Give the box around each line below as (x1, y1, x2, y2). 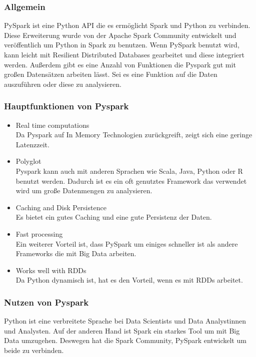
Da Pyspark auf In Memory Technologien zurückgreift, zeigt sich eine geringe (15, 129, 252, 140)
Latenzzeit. (15, 139, 49, 149)
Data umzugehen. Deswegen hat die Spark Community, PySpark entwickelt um (4, 335, 246, 346)
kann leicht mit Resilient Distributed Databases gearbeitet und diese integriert (4, 49, 245, 59)
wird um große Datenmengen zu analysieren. (15, 185, 152, 196)
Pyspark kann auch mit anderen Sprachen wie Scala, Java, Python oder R (15, 165, 243, 176)
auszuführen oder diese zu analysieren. (4, 78, 121, 89)
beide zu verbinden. (4, 345, 64, 355)
